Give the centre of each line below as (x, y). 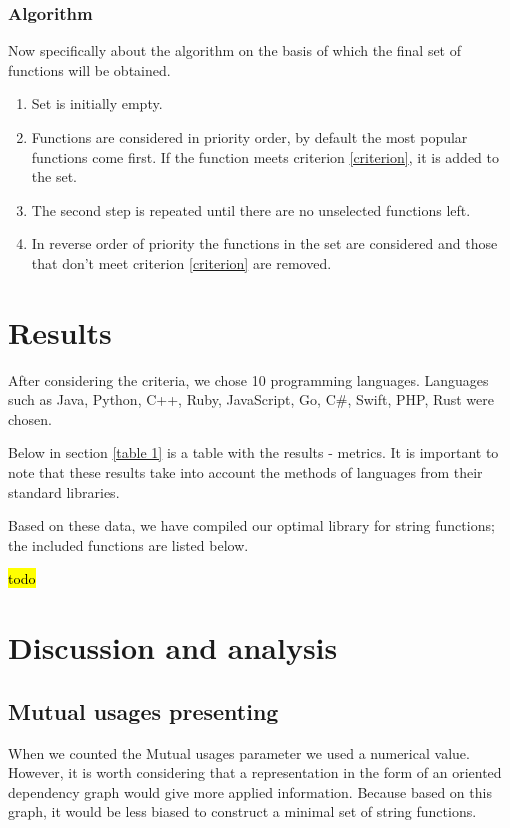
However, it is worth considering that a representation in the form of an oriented (255, 772)
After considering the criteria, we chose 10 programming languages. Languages (248, 379)
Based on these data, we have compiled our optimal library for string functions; (251, 525)
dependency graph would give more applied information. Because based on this (250, 791)
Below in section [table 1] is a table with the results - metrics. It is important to (253, 452)
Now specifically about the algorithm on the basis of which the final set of (235, 50)
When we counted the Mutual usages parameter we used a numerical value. (239, 752)
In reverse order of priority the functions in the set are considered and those (264, 243)
